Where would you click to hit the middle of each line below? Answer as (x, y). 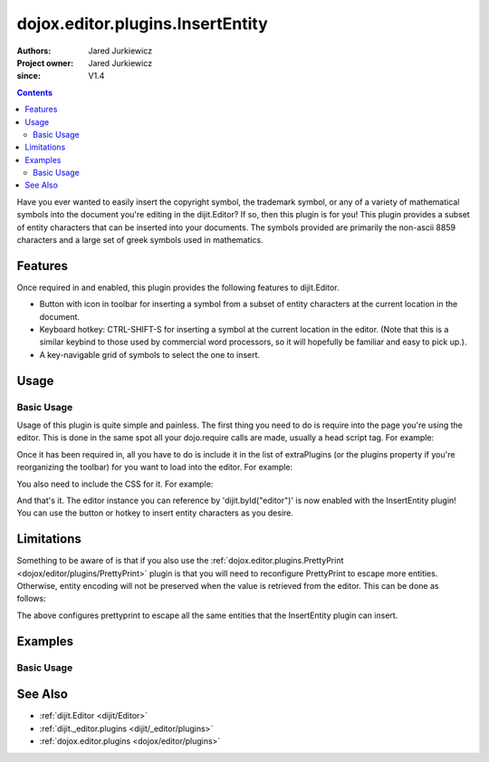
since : (29, 76)
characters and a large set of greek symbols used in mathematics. (140, 240)
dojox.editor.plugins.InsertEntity (143, 24)
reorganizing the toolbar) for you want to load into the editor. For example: (155, 468)
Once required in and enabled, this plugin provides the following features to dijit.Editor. (178, 287)
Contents (35, 92)
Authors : (34, 51)
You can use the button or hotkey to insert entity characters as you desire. (155, 513)
